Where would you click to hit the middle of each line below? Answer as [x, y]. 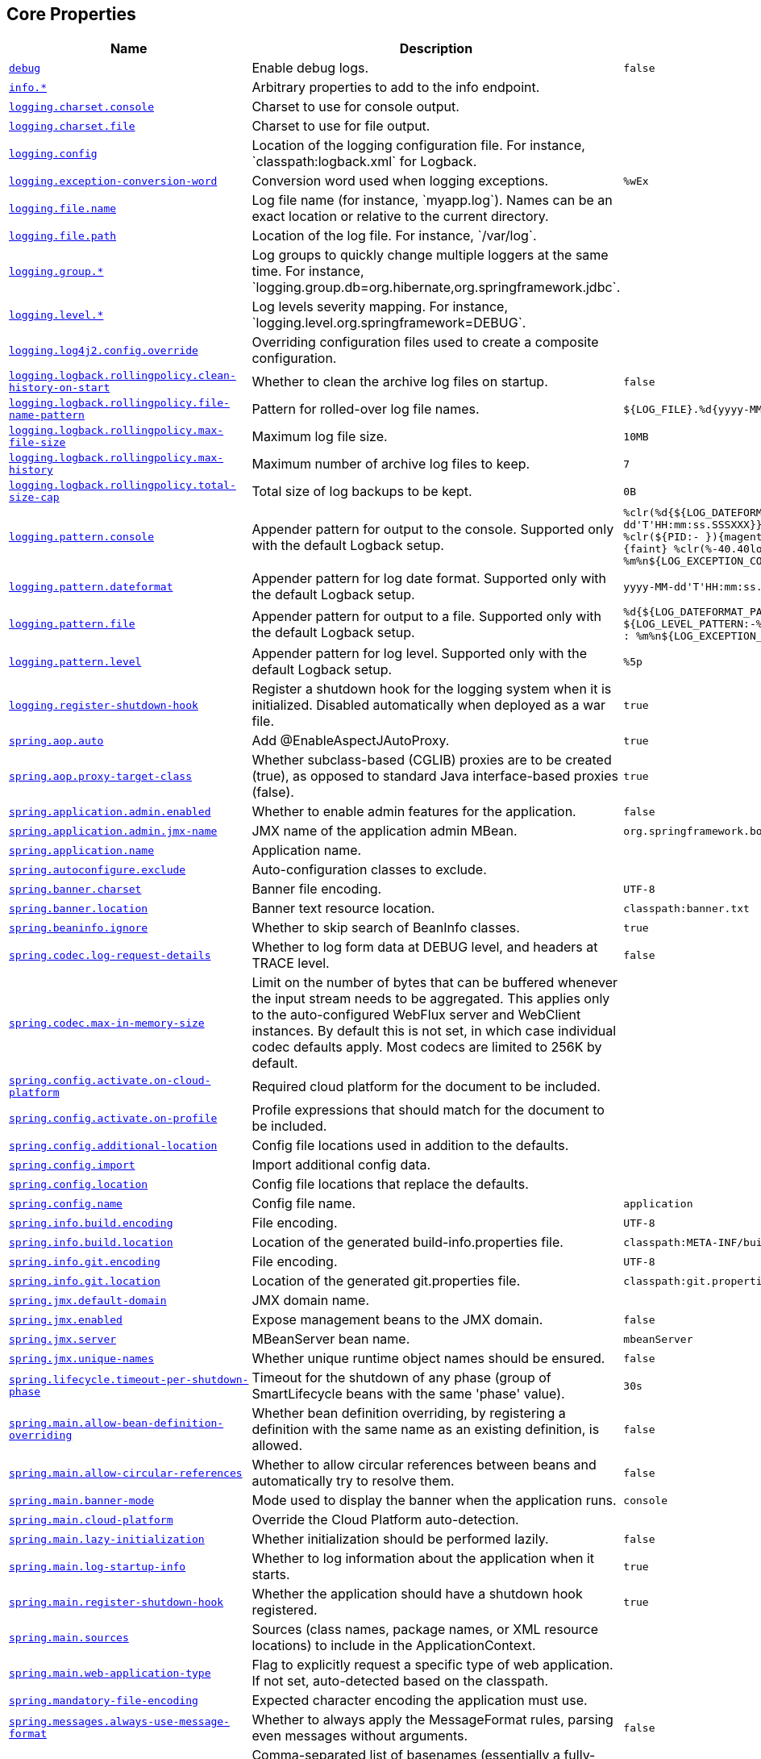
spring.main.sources [69, 1637]
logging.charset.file [72, 126]
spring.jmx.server [63, 1339]
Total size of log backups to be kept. [362, 492]
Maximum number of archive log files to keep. [391, 464]
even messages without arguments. [360, 1736]
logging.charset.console [82, 106]
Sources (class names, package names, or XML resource [425, 1630]
